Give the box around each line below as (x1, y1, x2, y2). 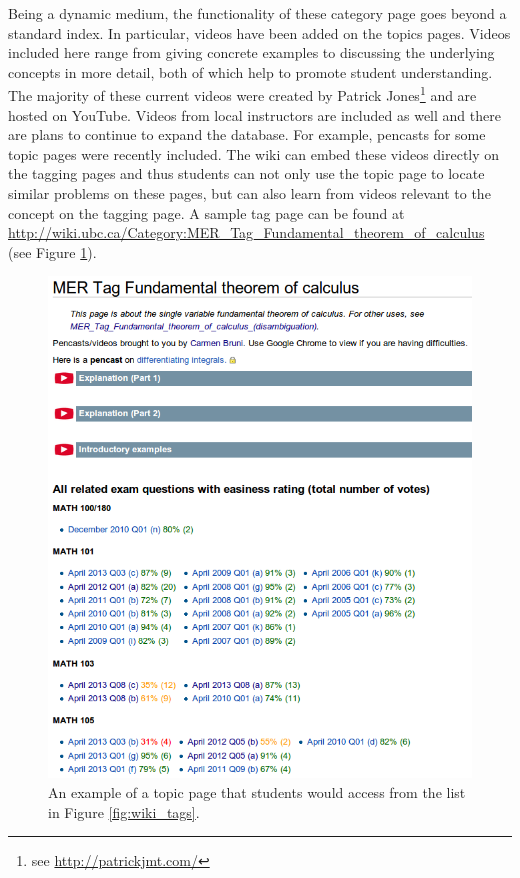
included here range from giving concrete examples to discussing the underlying (8, 42, 495, 63)
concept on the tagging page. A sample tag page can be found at (8, 202, 405, 223)
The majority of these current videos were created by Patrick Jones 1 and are (8, 82, 477, 106)
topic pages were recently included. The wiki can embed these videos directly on (8, 143, 500, 164)
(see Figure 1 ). (8, 241, 97, 262)
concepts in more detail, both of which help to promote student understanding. (8, 61, 493, 82)
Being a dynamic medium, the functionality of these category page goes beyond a (8, 3, 507, 23)
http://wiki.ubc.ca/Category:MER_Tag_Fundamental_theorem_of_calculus (8, 222, 485, 243)
